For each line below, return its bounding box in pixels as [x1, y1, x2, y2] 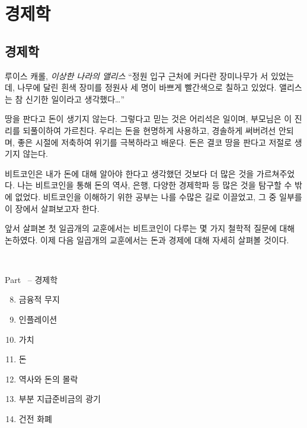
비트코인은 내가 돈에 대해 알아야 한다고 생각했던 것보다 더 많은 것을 [5, 167, 254, 179]
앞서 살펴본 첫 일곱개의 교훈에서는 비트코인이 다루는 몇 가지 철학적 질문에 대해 [5, 222, 295, 234]
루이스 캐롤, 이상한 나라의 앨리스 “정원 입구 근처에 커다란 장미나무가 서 [5, 69, 268, 82]
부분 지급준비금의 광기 [18, 392, 101, 405]
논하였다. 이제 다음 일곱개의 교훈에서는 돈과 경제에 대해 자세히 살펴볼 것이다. [5, 233, 289, 246]
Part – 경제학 [5, 273, 58, 285]
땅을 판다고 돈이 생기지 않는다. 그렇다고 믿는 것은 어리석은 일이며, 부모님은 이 [5, 112, 292, 125]
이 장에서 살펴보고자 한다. [5, 202, 100, 214]
